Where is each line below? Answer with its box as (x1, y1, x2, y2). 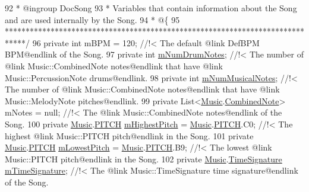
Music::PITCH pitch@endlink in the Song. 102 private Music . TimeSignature (5, 152, 282, 165)
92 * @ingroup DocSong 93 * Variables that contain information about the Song (5, 2, 297, 14)
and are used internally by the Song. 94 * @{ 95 (5, 13, 180, 25)
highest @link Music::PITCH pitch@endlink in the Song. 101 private (5, 129, 254, 142)
